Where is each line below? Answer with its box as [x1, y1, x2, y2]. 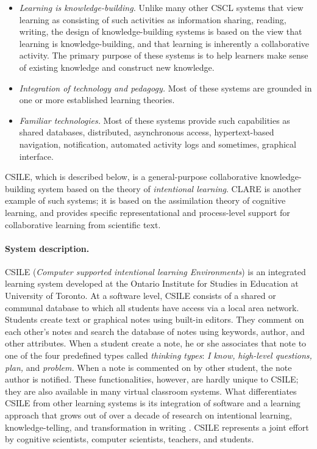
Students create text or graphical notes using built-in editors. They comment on [5, 313, 304, 326]
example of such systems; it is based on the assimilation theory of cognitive [5, 194, 286, 207]
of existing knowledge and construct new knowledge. [19, 60, 215, 73]
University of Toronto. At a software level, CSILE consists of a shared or [5, 289, 276, 302]
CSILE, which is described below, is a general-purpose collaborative [5, 170, 258, 183]
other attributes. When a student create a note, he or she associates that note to [5, 337, 307, 350]
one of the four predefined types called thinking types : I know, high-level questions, [5, 349, 312, 362]
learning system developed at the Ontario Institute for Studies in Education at [5, 277, 299, 290]
